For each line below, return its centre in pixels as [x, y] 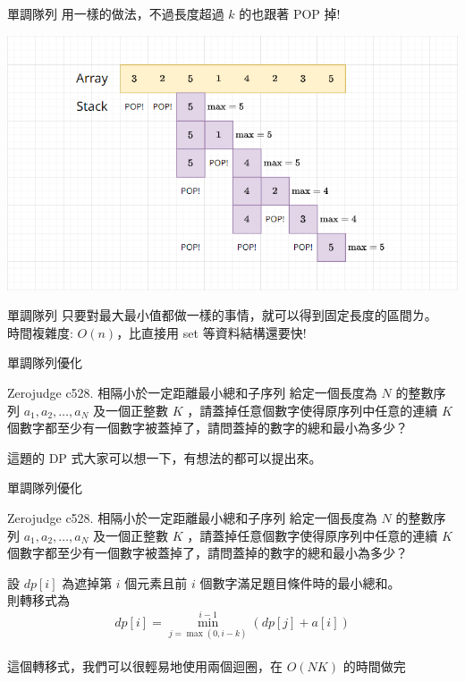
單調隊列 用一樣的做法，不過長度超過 [116, 13]
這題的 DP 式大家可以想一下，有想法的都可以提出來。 [165, 457]
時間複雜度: [40, 332]
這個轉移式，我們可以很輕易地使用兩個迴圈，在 [145, 666]
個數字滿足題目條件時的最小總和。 [300, 582]
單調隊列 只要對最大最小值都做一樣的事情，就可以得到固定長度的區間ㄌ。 [222, 315]
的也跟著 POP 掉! [290, 13]
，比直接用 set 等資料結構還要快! [211, 332]
